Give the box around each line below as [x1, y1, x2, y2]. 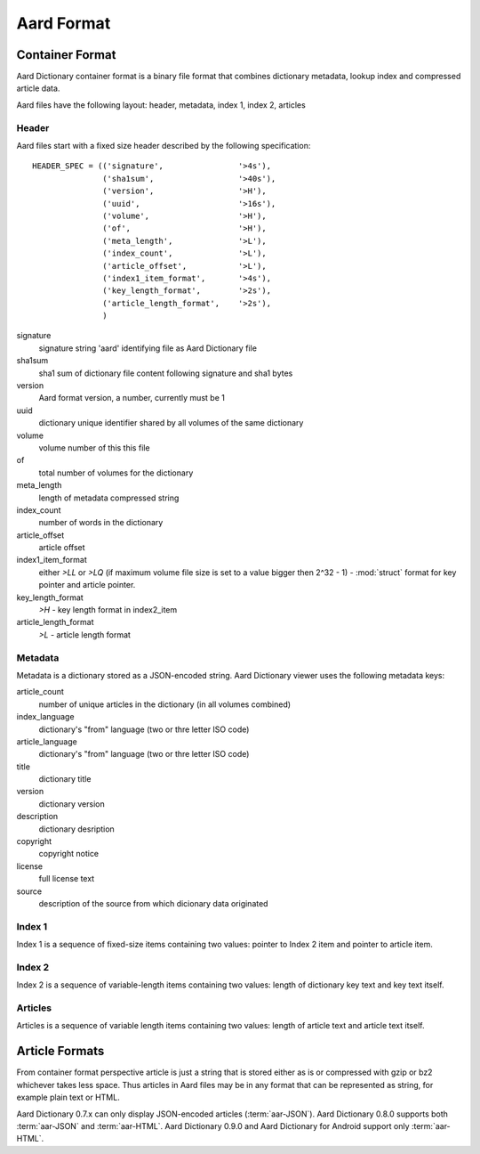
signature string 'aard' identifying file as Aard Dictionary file [38, 343, 258, 354]
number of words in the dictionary [38, 517, 164, 528]
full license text [38, 874, 95, 884]
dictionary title [38, 774, 92, 784]
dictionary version [38, 798, 106, 809]
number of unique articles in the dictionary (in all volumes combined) [38, 699, 292, 710]
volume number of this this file [38, 442, 150, 453]
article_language [16, 735, 77, 747]
